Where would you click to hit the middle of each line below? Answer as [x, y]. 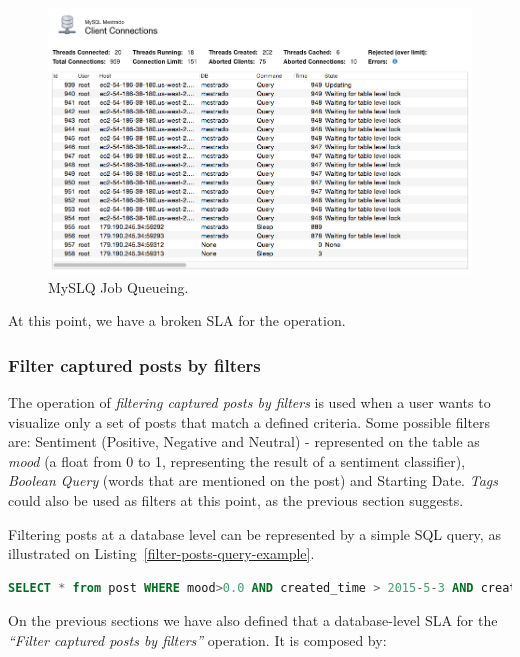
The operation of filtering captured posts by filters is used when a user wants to [249, 402]
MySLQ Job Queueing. [118, 286]
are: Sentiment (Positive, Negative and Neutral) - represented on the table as [244, 441]
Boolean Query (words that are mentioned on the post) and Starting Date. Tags [253, 480]
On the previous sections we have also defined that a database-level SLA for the [253, 620]
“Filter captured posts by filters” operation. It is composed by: [197, 639]
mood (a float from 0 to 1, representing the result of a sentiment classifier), [237, 460]
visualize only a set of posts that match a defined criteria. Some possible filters [249, 421]
